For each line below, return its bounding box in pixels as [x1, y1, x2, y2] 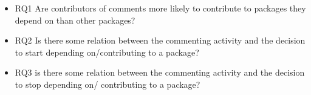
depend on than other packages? [15, 13, 135, 26]
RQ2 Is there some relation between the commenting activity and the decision [15, 34, 306, 47]
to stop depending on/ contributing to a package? [15, 77, 200, 90]
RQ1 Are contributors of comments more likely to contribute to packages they [15, 2, 306, 14]
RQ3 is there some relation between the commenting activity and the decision [15, 66, 305, 79]
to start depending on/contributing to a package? [15, 45, 199, 58]
